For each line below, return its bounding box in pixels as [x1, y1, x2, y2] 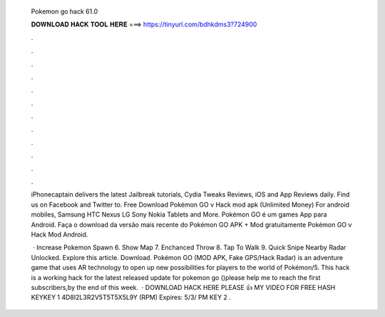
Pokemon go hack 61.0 [31, 7, 98, 16]
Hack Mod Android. [31, 230, 88, 239]
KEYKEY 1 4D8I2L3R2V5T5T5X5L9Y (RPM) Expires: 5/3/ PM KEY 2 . [31, 293, 232, 302]
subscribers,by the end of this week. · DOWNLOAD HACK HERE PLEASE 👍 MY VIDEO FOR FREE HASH [31, 283, 336, 291]
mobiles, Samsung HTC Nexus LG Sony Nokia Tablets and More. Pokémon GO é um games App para [31, 210, 327, 219]
